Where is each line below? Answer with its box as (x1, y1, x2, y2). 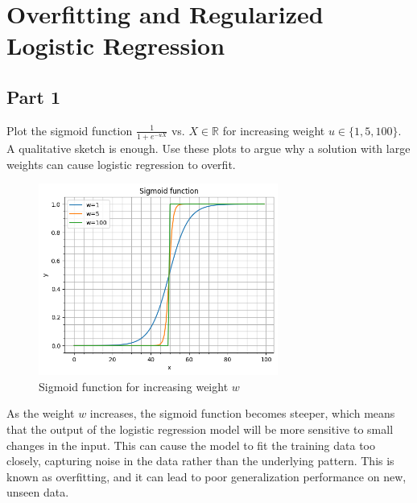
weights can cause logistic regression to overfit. (6, 155, 236, 172)
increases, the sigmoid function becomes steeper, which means (89, 405, 395, 422)
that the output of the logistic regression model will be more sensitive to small (6, 421, 394, 438)
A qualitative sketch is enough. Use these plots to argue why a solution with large (6, 139, 411, 156)
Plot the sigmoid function (6, 122, 133, 138)
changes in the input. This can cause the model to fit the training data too (6, 436, 375, 453)
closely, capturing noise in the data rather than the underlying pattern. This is (6, 452, 394, 469)
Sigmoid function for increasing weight (39, 377, 229, 394)
